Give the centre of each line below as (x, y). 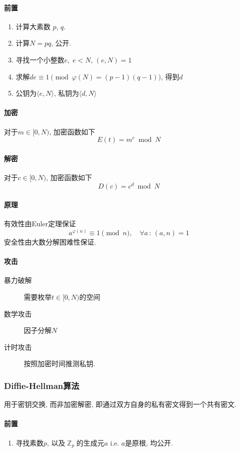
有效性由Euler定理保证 (40, 224)
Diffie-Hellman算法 (42, 385)
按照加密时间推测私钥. (60, 363)
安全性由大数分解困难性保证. (50, 242)
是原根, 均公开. (149, 442)
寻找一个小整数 (40, 59)
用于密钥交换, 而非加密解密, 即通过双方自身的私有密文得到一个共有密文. (120, 404)
